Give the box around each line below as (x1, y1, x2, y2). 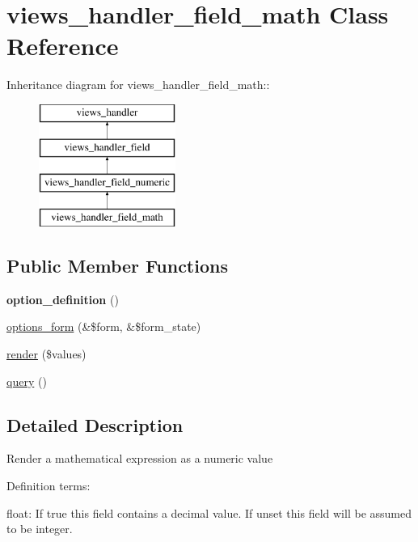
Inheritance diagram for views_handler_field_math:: (6, 76, 270, 93)
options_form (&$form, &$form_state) (6, 318, 201, 335)
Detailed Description (6, 412, 184, 437)
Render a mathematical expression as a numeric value (6, 450, 273, 467)
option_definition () (6, 290, 119, 307)
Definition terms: (6, 477, 91, 494)
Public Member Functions (6, 253, 228, 278)
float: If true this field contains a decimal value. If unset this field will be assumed (6, 504, 412, 521)
